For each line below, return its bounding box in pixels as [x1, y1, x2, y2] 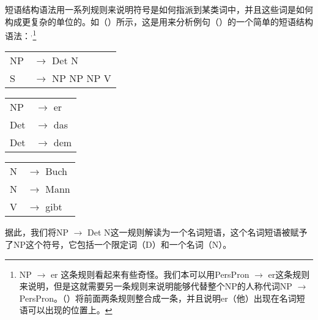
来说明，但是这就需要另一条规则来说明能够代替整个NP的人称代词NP [19, 280, 292, 292]
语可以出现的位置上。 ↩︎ [19, 303, 113, 316]
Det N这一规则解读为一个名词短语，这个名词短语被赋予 [87, 226, 308, 239]
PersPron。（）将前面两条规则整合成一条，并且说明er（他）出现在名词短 [19, 291, 305, 304]
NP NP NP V [52, 71, 111, 86]
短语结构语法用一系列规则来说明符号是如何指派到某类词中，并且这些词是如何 [5, 3, 313, 15]
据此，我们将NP [5, 226, 69, 239]
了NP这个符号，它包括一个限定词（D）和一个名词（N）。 [5, 238, 232, 251]
